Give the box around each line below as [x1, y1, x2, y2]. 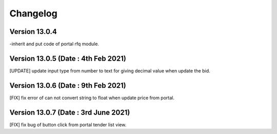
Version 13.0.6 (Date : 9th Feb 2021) [9, 81, 126, 90]
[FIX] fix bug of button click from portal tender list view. [9, 121, 127, 128]
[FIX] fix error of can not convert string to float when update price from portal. [9, 94, 174, 101]
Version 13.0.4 [9, 27, 57, 36]
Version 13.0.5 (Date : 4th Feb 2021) [9, 54, 127, 63]
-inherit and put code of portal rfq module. [9, 41, 100, 47]
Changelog [9, 8, 57, 19]
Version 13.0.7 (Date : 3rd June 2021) [9, 108, 130, 117]
